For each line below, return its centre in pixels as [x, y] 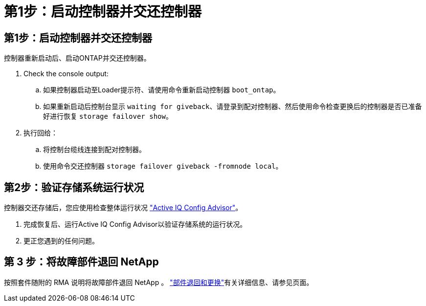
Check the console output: [66, 74]
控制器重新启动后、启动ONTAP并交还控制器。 [77, 58]
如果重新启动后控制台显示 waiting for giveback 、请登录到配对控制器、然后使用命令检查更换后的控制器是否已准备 [233, 107]
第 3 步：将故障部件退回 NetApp [81, 262]
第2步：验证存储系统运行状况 [74, 187]
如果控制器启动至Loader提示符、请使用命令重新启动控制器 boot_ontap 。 [162, 90]
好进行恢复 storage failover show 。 [108, 116]
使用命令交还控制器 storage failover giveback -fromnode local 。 [163, 166]
